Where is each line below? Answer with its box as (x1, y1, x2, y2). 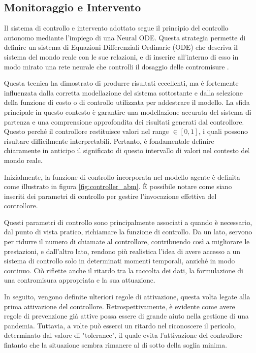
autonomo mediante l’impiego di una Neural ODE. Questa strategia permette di (4, 32, 246, 42)
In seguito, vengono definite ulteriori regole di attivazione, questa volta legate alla (4, 291, 250, 302)
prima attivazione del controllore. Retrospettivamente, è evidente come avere (4, 301, 235, 311)
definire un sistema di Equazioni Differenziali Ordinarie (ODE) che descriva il (4, 42, 238, 52)
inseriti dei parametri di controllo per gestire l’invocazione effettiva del (4, 191, 217, 201)
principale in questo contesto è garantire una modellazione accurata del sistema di (4, 106, 252, 117)
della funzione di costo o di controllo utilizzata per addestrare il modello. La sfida (4, 97, 250, 107)
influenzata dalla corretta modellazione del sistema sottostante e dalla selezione (4, 87, 243, 97)
